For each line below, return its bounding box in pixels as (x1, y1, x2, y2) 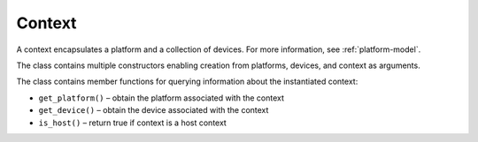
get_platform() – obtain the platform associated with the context (38, 93, 285, 103)
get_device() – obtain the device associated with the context (38, 105, 269, 116)
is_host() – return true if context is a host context (38, 117, 227, 128)
